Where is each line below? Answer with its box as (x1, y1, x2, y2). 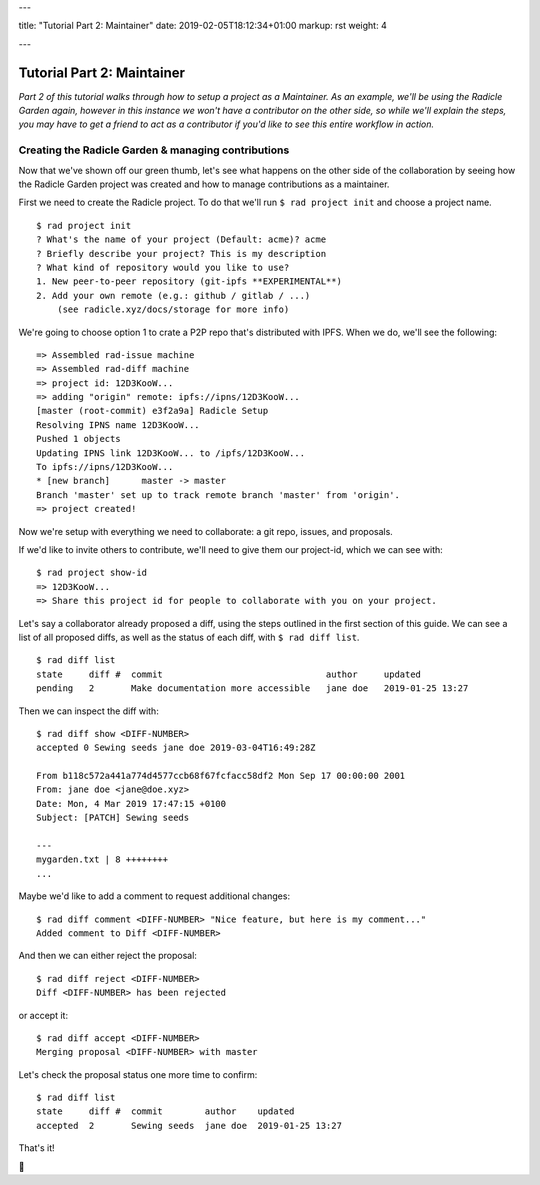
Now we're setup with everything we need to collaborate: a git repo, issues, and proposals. (18, 525, 394, 537)
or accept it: (18, 1009, 69, 1021)
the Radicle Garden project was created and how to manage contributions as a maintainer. (18, 178, 390, 190)
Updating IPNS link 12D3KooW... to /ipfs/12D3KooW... (36, 447, 305, 459)
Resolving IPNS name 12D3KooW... (36, 419, 200, 430)
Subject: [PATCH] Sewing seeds (36, 812, 190, 824)
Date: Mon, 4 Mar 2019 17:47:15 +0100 (36, 798, 227, 809)
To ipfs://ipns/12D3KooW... (36, 461, 174, 473)
